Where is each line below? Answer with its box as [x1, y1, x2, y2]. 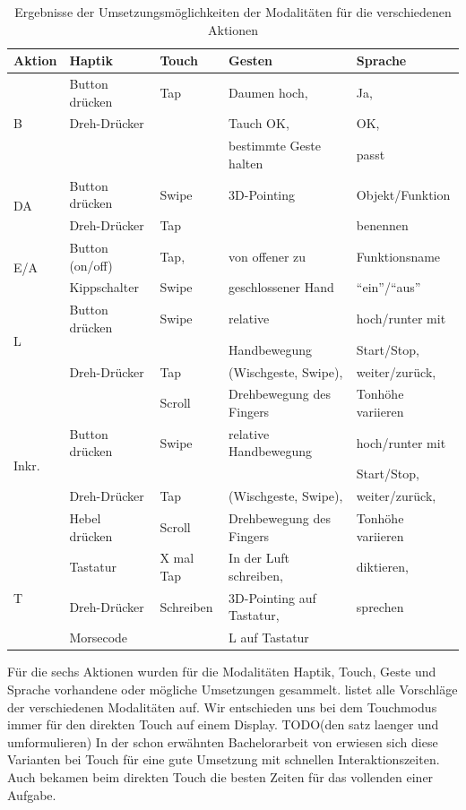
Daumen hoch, [229, 82, 308, 101]
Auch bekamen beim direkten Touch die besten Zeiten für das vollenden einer [7, 767, 434, 786]
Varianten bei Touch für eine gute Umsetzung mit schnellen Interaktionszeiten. [7, 750, 440, 769]
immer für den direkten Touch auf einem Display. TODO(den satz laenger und [7, 715, 439, 734]
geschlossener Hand [229, 278, 334, 297]
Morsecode [69, 628, 128, 647]
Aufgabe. [7, 785, 56, 804]
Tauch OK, [229, 114, 289, 133]
